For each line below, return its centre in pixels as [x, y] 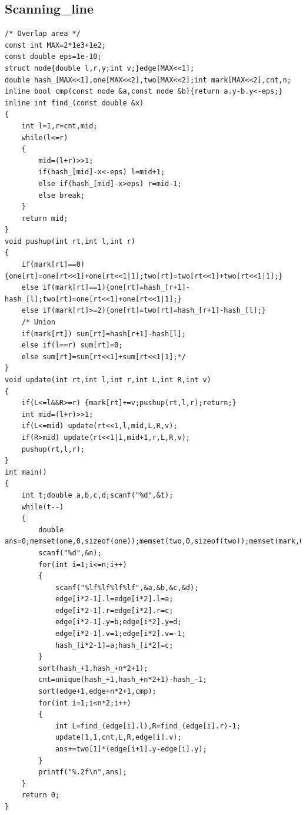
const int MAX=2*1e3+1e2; [55, 45]
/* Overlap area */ [43, 34]
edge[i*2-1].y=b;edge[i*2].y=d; [118, 622]
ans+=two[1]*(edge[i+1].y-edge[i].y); [131, 749]
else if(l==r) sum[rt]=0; [72, 345]
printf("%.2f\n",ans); [83, 772]
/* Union [38, 322]
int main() [26, 472]
